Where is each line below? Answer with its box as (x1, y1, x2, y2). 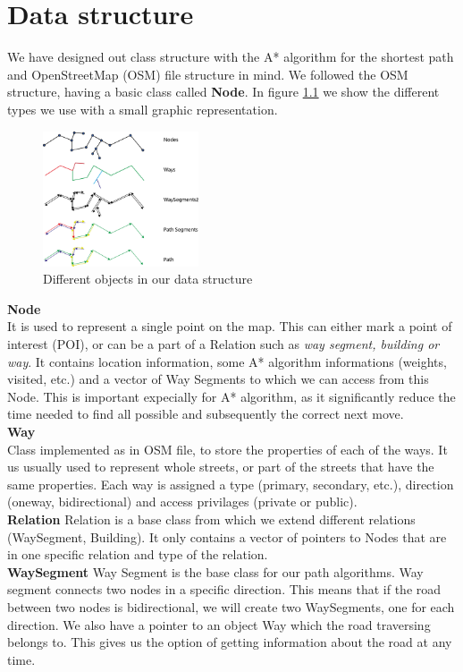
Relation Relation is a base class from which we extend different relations (7, 509, 416, 528)
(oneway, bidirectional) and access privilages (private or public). (7, 492, 358, 511)
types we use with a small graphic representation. (7, 99, 278, 118)
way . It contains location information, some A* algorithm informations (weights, (7, 352, 447, 370)
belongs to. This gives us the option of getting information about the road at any (7, 633, 452, 651)
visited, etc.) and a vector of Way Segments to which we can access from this (7, 370, 429, 388)
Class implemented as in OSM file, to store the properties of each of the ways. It (7, 439, 448, 458)
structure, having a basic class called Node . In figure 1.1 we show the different (7, 82, 440, 101)
